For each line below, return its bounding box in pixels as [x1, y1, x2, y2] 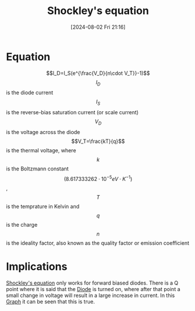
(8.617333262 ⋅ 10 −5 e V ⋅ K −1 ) [64, 175, 133, 182]
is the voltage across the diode [6, 129, 81, 136]
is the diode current [6, 89, 54, 96]
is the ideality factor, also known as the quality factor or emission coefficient [6, 239, 190, 247]
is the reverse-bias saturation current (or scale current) [6, 109, 139, 116]
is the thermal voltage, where [6, 147, 76, 154]
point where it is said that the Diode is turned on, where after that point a [6, 285, 181, 292]
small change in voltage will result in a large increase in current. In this [6, 292, 175, 299]
